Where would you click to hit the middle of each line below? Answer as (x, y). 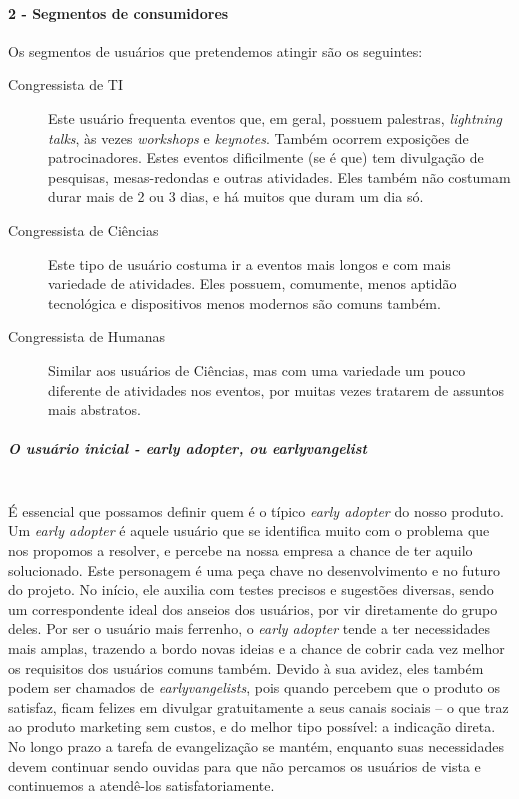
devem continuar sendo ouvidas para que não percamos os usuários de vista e (244, 765)
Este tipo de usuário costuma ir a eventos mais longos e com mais (249, 263)
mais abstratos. (94, 409)
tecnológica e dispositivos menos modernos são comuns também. (244, 302)
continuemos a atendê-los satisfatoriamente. (141, 785)
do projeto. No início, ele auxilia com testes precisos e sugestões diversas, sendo (251, 589)
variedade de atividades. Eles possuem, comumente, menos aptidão (252, 283)
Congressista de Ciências (83, 229)
